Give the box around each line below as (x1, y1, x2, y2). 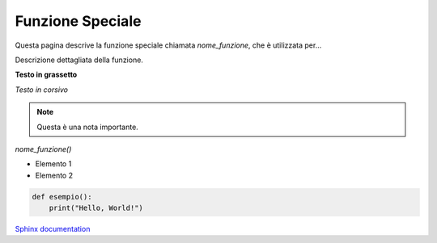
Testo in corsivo (15, 85, 69, 94)
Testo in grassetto (15, 69, 78, 80)
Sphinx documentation (15, 224, 91, 234)
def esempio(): (32, 192, 92, 201)
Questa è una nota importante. (36, 122, 139, 132)
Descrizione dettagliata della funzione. (15, 55, 143, 65)
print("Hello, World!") (49, 203, 143, 213)
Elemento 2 (35, 170, 73, 180)
